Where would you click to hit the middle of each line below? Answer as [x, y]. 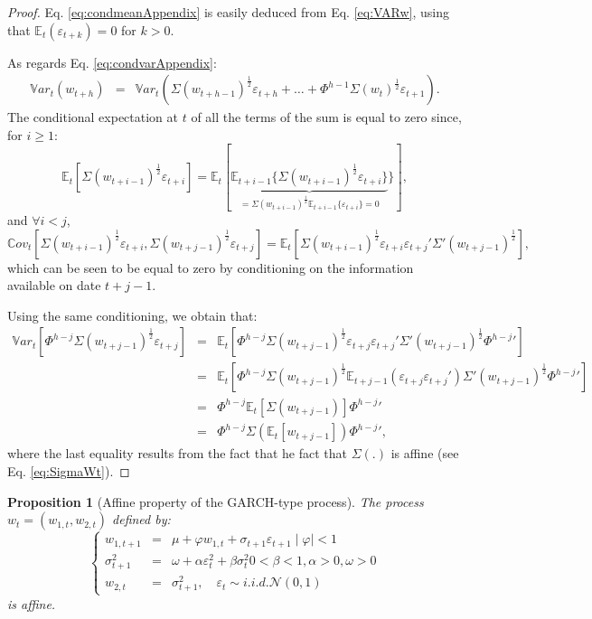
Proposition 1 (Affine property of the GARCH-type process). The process [216, 501]
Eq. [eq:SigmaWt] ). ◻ [69, 471]
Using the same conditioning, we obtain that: [132, 315]
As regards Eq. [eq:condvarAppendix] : [112, 62]
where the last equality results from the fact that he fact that [177, 453]
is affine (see [425, 453]
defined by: [141, 519]
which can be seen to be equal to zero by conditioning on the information [211, 267]
